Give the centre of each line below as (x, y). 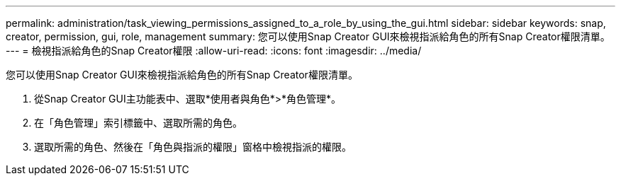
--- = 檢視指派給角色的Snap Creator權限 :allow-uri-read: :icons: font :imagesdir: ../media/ (214, 51)
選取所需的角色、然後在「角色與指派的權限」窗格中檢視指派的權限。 (193, 147)
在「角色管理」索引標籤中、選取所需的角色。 (138, 123)
